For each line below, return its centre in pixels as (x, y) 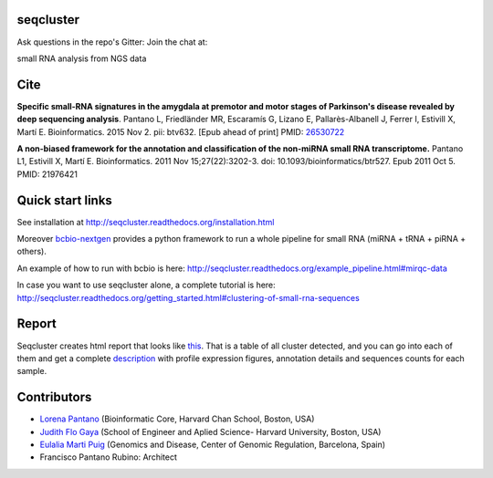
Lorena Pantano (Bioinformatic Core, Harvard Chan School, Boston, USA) (177, 419)
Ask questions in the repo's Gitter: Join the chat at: (112, 42)
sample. (32, 371)
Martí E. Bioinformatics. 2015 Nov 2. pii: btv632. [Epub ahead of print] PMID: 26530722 (181, 131)
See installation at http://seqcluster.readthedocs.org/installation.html (146, 222)
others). (32, 252)
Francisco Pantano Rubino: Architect (108, 457)
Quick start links (65, 200)
